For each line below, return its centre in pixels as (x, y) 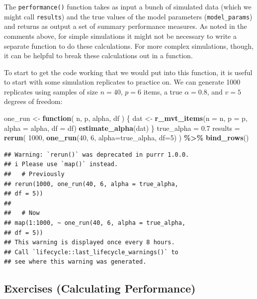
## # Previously (34, 174)
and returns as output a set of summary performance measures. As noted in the (126, 26)
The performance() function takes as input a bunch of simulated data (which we (128, 6)
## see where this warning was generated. (75, 262)
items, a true (163, 91)
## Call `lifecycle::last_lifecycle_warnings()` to (91, 252)
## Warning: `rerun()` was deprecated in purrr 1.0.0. (97, 154)
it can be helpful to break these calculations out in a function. (98, 55)
